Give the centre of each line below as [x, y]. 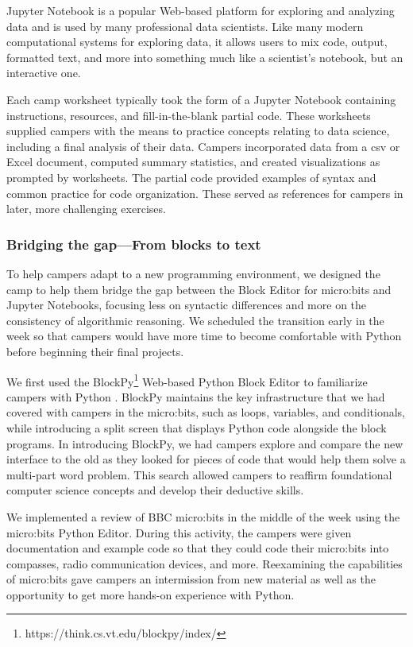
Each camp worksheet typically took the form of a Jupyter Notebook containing [201, 99]
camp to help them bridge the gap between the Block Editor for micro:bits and [199, 289]
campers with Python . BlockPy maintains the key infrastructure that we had [196, 396]
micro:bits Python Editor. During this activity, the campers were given [179, 532]
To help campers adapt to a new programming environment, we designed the [193, 273]
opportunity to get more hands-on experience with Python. [151, 594]
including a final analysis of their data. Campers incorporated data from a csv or [203, 146]
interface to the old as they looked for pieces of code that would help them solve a [206, 459]
